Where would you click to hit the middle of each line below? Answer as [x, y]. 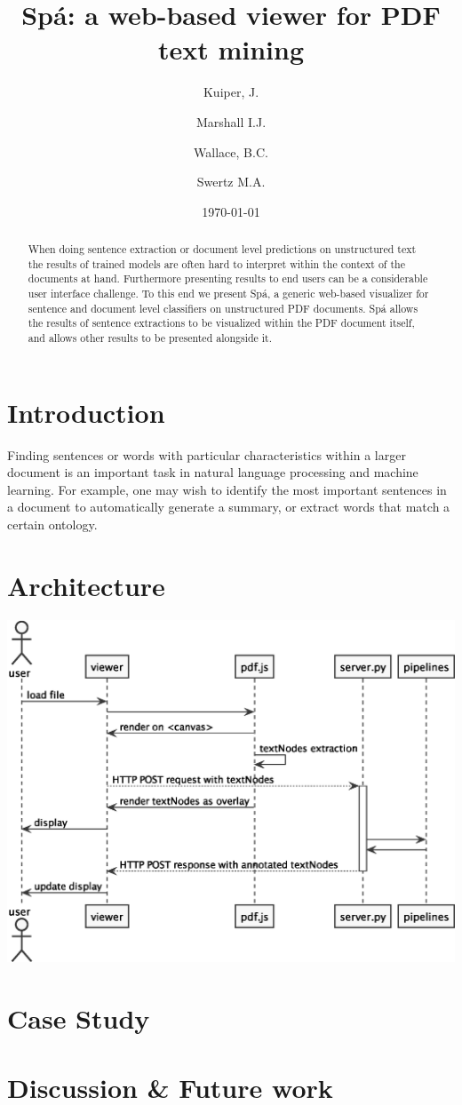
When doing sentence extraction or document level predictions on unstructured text [222, 249]
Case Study [79, 1018]
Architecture [86, 585]
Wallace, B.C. [231, 151]
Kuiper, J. [231, 92]
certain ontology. [52, 524]
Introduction [86, 412]
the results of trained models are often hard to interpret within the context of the [216, 263]
